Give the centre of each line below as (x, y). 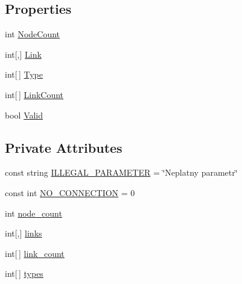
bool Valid (24, 115)
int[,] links (24, 233)
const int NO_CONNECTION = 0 (70, 192)
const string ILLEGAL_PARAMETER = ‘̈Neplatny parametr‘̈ (121, 172)
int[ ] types (24, 273)
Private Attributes (64, 147)
